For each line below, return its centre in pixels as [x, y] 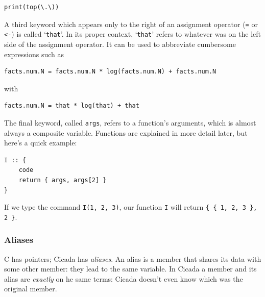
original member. [31, 289]
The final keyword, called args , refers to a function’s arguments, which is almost [130, 122]
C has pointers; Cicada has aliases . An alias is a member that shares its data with [133, 258]
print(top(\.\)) [32, 7]
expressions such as [34, 54]
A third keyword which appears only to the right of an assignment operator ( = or [131, 24]
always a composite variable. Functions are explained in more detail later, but [126, 132]
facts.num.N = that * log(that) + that [72, 106]
